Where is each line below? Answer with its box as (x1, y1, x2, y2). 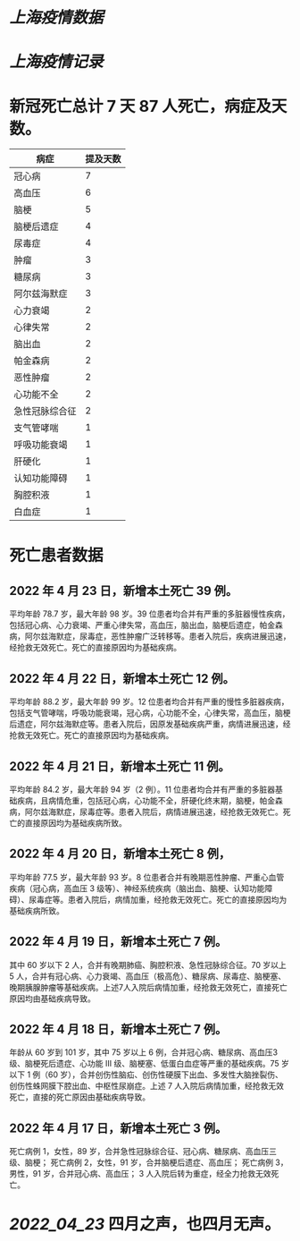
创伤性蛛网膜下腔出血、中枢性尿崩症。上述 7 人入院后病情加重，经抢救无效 (9, 1081, 284, 1092)
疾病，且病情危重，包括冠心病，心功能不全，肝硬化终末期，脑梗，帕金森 (16, 795, 283, 805)
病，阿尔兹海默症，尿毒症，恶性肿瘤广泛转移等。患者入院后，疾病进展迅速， (9, 631, 291, 642)
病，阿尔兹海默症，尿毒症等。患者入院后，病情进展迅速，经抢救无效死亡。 (9, 806, 283, 817)
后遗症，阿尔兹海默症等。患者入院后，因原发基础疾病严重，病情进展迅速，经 (9, 718, 291, 729)
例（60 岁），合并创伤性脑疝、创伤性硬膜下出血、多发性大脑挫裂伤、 (32, 1069, 284, 1080)
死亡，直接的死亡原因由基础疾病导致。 (9, 1092, 150, 1102)
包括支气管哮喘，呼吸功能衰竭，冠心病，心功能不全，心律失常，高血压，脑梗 (9, 708, 291, 718)
